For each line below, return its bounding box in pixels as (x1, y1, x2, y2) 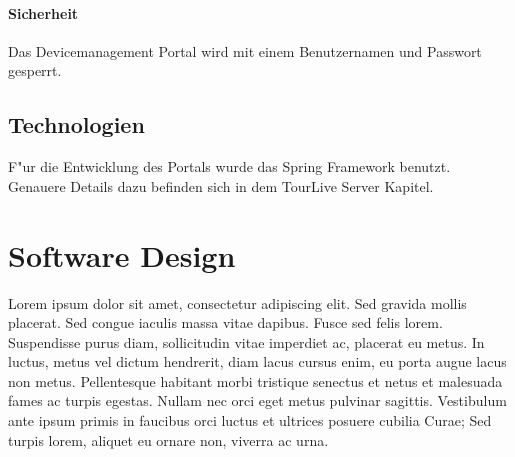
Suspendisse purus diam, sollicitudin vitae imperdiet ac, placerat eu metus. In (8, 331, 485, 352)
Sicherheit (8, 2, 79, 23)
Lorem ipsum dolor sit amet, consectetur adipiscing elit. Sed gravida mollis (8, 292, 467, 313)
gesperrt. (8, 60, 62, 81)
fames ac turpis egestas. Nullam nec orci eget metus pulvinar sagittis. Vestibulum (8, 390, 507, 411)
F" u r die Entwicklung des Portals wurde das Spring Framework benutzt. (8, 156, 451, 177)
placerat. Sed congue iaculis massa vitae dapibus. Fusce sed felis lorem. (8, 312, 443, 333)
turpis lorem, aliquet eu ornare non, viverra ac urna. (8, 429, 329, 450)
